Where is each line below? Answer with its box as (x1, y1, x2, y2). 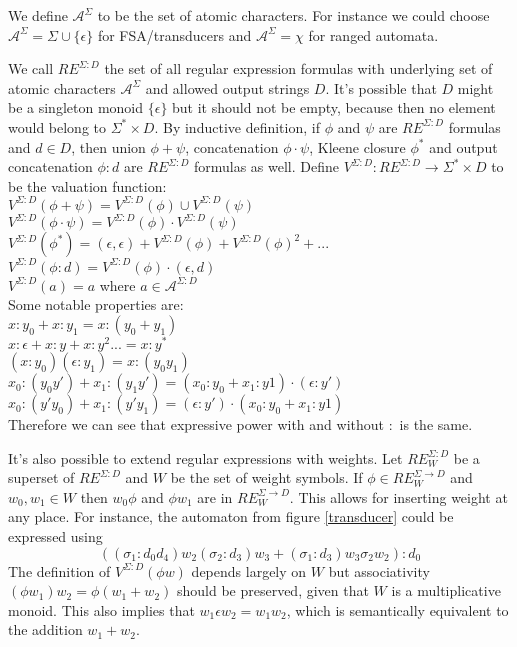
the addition (8, 619, 83, 640)
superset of (8, 467, 75, 488)
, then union (71, 136, 146, 157)
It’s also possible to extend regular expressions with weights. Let (8, 447, 403, 468)
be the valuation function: (8, 175, 167, 196)
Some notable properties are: (8, 294, 184, 315)
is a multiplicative (391, 580, 501, 601)
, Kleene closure (309, 136, 406, 157)
